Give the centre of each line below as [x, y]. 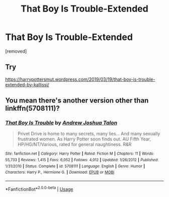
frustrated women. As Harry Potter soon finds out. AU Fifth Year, [84, 139]
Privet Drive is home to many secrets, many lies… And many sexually [89, 134]
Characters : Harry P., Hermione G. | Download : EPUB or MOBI [60, 172]
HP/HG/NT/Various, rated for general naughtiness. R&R [74, 144]
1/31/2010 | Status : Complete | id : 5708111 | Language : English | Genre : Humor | [75, 166]
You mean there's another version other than [77, 101]
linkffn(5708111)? [33, 108]
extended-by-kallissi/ [27, 84]
